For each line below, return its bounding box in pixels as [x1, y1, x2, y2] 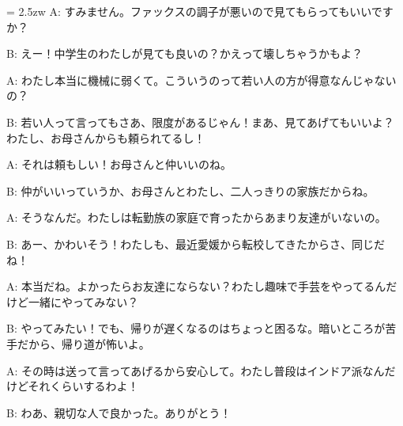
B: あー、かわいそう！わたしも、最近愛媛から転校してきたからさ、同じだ [6, 235, 386, 252]
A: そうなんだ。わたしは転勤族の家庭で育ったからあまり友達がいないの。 [6, 209, 386, 226]
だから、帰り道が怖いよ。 [17, 335, 150, 352]
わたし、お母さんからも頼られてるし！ [6, 129, 205, 146]
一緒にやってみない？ [28, 293, 139, 310]
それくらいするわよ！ [28, 378, 139, 394]
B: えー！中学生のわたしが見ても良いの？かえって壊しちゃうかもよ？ [6, 45, 363, 62]
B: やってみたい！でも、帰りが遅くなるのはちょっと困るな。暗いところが [6, 320, 386, 337]
